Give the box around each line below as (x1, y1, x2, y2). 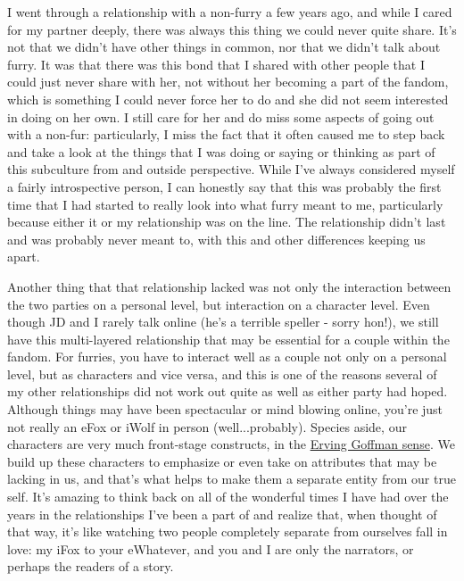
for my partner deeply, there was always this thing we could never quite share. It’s (7, 20, 457, 38)
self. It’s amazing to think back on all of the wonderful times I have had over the (7, 487, 449, 506)
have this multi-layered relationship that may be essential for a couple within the (7, 329, 450, 348)
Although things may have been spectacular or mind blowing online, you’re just (7, 400, 443, 419)
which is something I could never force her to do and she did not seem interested (7, 89, 449, 108)
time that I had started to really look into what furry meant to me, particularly (7, 195, 443, 213)
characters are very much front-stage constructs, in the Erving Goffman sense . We (7, 435, 455, 453)
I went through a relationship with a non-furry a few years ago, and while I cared (7, 3, 452, 21)
